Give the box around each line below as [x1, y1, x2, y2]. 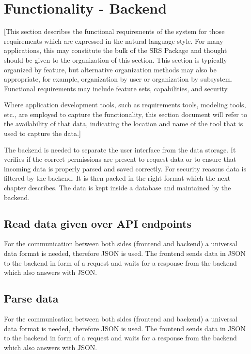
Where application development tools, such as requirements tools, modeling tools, [4, 100, 246, 110]
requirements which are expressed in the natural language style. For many [4, 35, 223, 46]
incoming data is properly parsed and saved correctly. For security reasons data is [4, 163, 246, 173]
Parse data [4, 291, 59, 306]
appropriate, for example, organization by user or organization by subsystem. [4, 74, 233, 84]
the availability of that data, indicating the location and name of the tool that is [4, 118, 243, 129]
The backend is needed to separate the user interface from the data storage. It [4, 144, 236, 154]
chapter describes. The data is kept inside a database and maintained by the [4, 183, 231, 193]
